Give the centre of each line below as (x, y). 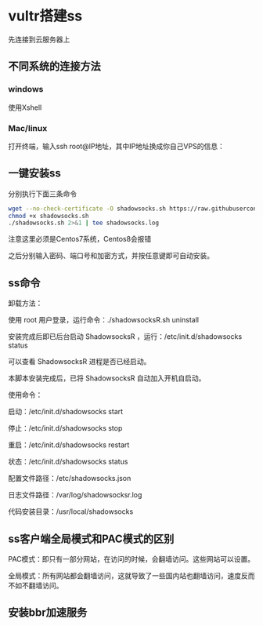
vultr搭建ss (45, 16)
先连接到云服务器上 (39, 39)
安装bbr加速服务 (48, 613)
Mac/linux (28, 128)
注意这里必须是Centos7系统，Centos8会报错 (80, 239)
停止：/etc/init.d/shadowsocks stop (65, 428)
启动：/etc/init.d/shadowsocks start (66, 412)
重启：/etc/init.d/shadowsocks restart (69, 445)
